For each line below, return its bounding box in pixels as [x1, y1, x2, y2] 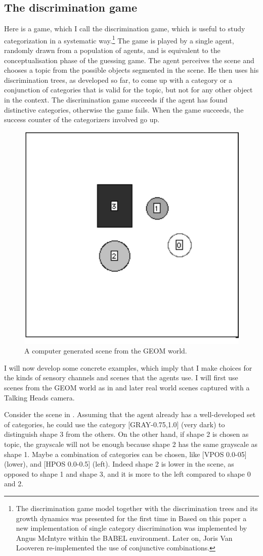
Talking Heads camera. [4, 392, 75, 402]
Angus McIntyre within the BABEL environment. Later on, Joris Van [16, 532, 233, 543]
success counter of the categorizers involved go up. [4, 114, 160, 125]
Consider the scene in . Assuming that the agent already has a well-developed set [4, 409, 256, 420]
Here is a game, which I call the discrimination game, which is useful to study [4, 23, 245, 34]
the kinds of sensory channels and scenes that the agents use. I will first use [4, 372, 238, 383]
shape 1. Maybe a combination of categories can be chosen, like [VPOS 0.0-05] [4, 448, 247, 459]
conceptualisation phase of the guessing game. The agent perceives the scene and [4, 55, 254, 65]
